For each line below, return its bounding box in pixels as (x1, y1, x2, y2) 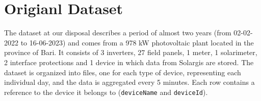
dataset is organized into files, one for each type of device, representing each (4, 67, 241, 77)
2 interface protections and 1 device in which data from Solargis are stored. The (4, 57, 254, 67)
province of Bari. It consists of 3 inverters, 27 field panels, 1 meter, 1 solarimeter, (4, 47, 257, 58)
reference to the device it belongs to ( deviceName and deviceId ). (4, 86, 208, 97)
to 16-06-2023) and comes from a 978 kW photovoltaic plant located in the (20, 37, 254, 47)
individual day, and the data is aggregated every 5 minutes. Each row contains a (4, 77, 255, 87)
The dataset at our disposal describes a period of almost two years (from (4, 27, 231, 38)
